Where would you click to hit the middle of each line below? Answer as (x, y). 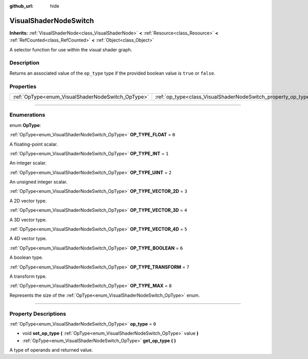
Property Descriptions (38, 314)
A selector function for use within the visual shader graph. (71, 49)
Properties (23, 86)
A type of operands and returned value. (51, 350)
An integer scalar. (28, 163)
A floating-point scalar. (34, 144)
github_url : (21, 6)
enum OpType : (25, 125)
